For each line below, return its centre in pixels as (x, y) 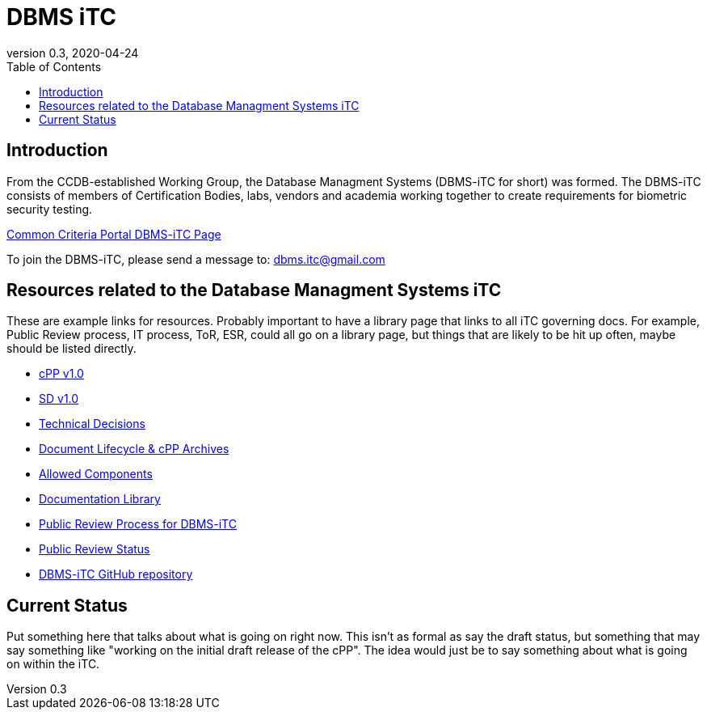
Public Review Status (95, 549)
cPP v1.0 (61, 374)
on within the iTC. (53, 664)
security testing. (50, 209)
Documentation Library (100, 499)
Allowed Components (96, 474)
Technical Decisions (92, 424)
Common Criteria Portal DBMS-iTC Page (114, 234)
